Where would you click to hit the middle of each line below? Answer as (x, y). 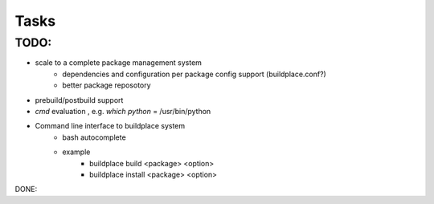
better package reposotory (107, 85)
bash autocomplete (94, 137)
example (76, 152)
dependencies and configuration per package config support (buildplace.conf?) (194, 74)
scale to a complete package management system (119, 63)
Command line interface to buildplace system (110, 126)
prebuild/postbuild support (79, 100)
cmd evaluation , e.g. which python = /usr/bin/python (123, 111)
